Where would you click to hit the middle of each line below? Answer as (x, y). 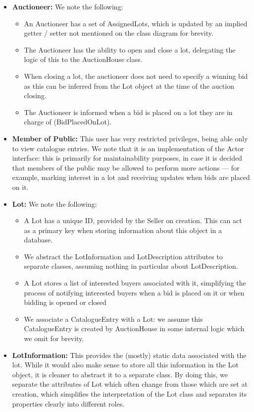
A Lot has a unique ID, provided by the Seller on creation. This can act (133, 220)
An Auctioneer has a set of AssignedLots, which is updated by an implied (136, 23)
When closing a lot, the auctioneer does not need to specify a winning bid (136, 76)
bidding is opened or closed (65, 302)
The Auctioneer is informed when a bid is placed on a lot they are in (128, 112)
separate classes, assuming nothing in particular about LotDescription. (131, 266)
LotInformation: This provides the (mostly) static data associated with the (129, 355)
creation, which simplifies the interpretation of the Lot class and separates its (129, 394)
